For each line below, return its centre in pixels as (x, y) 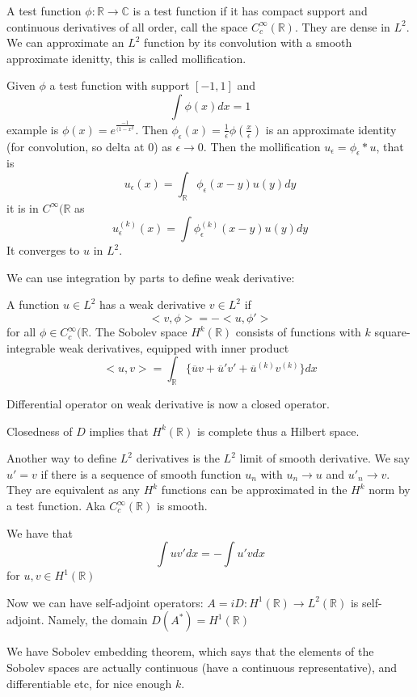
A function (33, 304)
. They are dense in (342, 26)
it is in (23, 207)
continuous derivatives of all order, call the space (127, 26)
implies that (119, 431)
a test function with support (120, 85)
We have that (40, 532)
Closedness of (40, 431)
